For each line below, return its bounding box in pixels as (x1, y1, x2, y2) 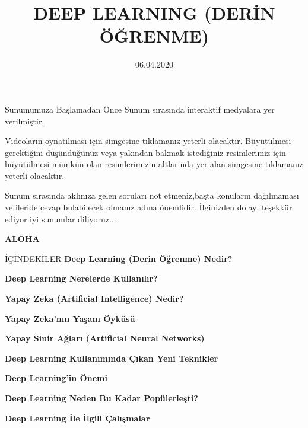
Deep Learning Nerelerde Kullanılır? (5, 272, 158, 285)
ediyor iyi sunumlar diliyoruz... (5, 212, 116, 225)
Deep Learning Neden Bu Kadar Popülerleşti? (5, 392, 198, 404)
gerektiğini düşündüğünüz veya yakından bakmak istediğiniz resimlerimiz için (5, 146, 286, 158)
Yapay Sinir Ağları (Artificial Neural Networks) (5, 332, 205, 344)
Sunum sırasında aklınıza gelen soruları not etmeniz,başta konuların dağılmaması (5, 189, 299, 202)
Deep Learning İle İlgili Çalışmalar (5, 411, 150, 424)
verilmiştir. (5, 114, 45, 127)
